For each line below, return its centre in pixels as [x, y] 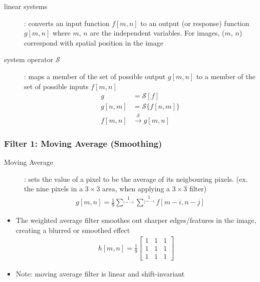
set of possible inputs [56, 86]
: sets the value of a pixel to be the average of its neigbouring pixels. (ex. [136, 179]
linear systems [26, 6]
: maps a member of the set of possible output [95, 76]
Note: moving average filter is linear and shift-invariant [100, 274]
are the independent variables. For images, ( [157, 33]
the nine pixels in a [54, 189]
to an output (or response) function [195, 23]
